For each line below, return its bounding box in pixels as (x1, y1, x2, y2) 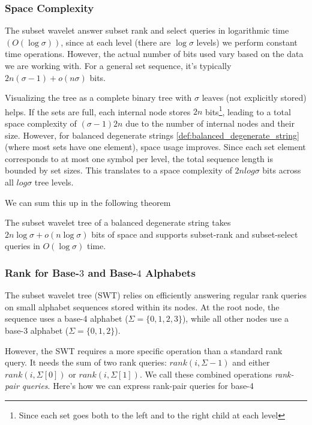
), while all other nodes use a (182, 312, 289, 325)
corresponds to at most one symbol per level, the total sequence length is (5, 152, 273, 164)
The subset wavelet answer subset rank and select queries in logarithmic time (5, 24, 289, 37)
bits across (262, 164, 301, 176)
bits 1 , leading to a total (205, 103, 291, 118)
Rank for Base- (5, 265, 79, 280)
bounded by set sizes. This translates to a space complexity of (5, 164, 232, 176)
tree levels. (34, 176, 74, 188)
